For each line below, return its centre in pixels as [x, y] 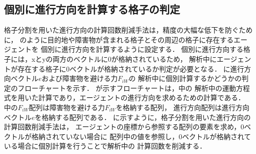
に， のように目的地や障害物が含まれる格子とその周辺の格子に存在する [119, 39]
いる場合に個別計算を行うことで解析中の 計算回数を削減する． [105, 146]
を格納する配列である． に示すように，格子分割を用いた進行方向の [143, 117]
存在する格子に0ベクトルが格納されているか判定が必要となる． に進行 [131, 68]
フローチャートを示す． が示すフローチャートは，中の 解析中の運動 [127, 88]
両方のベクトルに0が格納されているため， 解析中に [135, 58]
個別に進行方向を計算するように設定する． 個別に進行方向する [142, 49]
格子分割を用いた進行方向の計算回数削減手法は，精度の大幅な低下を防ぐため [128, 30]
